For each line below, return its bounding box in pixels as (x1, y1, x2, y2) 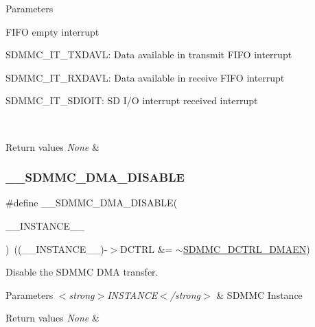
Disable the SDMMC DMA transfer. (5, 265, 159, 279)
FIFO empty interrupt (5, 24, 100, 38)
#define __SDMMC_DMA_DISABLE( (5, 195, 178, 210)
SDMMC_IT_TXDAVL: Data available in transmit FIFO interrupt (5, 47, 292, 62)
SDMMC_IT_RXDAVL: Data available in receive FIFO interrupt (5, 70, 285, 84)
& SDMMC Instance (216, 287, 303, 302)
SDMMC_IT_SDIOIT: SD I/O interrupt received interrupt (5, 93, 258, 108)
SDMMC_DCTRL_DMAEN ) (183, 241, 310, 256)
